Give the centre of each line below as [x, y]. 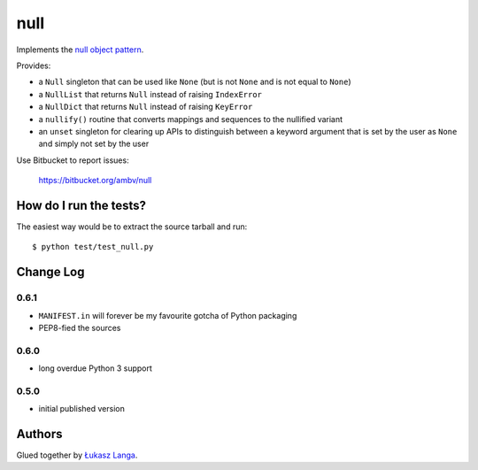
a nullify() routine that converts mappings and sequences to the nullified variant [191, 119]
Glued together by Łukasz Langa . [77, 455]
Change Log [50, 272]
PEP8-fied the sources [80, 327]
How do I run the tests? [81, 205]
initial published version [82, 409]
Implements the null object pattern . [80, 50]
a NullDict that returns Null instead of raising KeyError [146, 107]
